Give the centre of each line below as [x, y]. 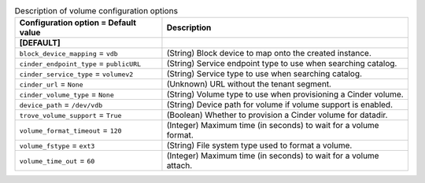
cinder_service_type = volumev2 [76, 74]
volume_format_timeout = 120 [70, 130]
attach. [179, 166]
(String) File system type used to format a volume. [259, 145]
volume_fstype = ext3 [57, 145]
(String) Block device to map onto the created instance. [269, 53]
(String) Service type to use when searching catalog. [264, 74]
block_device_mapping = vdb [68, 53]
